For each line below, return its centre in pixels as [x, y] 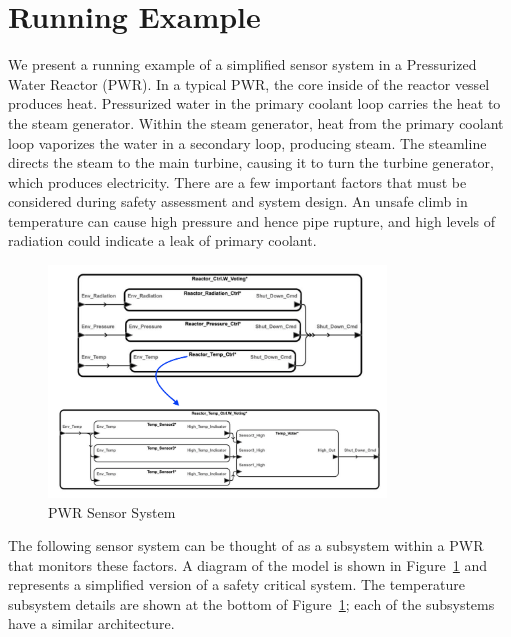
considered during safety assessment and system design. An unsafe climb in [238, 201]
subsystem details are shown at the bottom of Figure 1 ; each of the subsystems [251, 603]
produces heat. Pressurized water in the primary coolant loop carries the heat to [254, 103]
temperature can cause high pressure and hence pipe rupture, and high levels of [252, 220]
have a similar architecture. [91, 623]
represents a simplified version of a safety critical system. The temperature [236, 584]
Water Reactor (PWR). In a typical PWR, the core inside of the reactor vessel [249, 83]
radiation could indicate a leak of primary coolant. [162, 240]
